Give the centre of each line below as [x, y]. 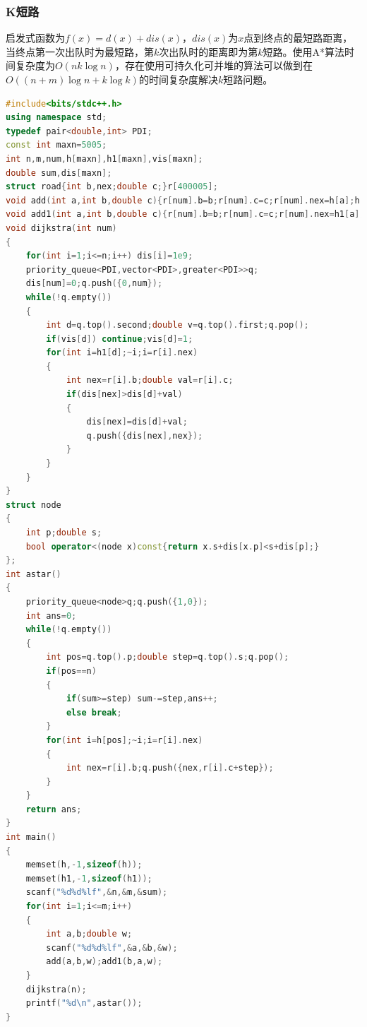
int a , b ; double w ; [89, 934]
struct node [34, 505]
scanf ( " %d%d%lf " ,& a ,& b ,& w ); [112, 948]
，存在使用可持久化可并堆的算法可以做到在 [213, 65]
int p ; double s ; [64, 533]
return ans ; [54, 809]
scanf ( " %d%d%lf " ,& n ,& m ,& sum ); [97, 892]
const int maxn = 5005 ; [56, 145]
